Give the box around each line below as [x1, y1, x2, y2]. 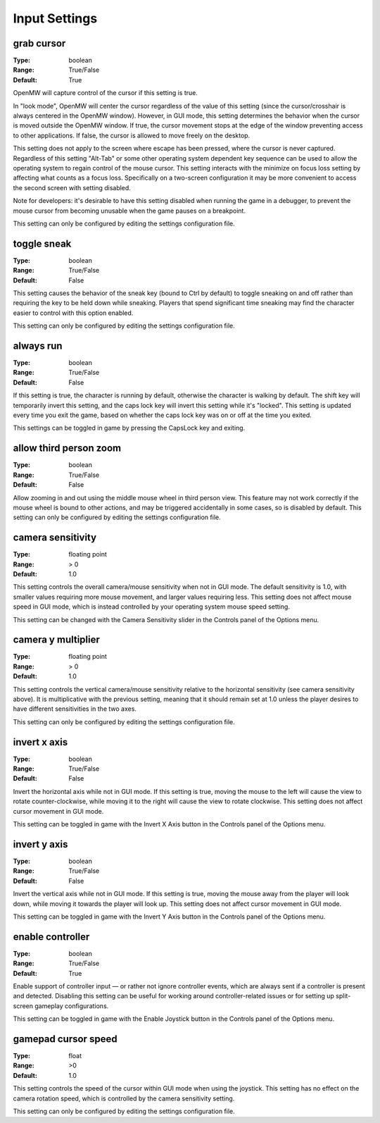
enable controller [13, 931, 90, 943]
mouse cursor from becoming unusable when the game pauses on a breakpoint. [13, 206, 246, 215]
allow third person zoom [13, 442, 122, 454]
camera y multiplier [13, 634, 100, 646]
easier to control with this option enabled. [13, 309, 134, 317]
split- [335, 992, 351, 1000]
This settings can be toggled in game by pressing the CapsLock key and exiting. [13, 423, 246, 433]
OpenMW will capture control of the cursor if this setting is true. [13, 89, 198, 97]
